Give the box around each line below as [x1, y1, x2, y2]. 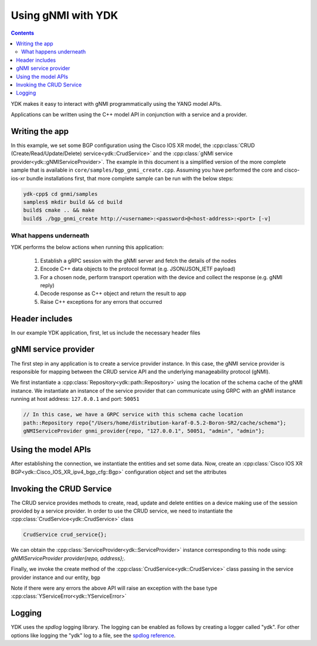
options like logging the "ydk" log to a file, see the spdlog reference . [11, 632, 176, 639]
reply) [40, 282, 55, 289]
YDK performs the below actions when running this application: [11, 244, 164, 251]
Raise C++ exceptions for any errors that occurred [40, 298, 163, 305]
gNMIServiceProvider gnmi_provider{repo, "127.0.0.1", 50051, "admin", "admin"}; [23, 427, 265, 434]
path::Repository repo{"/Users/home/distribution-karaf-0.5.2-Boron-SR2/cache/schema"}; [23, 419, 287, 426]
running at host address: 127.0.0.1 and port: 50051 [11, 396, 140, 403]
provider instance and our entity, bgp [11, 574, 101, 581]
